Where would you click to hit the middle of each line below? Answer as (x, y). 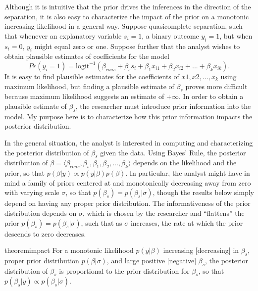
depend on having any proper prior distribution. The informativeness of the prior (128, 203)
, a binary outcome (170, 35)
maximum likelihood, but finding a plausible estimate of (89, 86)
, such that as (102, 222)
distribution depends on (41, 213)
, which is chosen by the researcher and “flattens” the (163, 213)
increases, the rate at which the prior (187, 222)
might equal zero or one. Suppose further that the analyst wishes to (137, 46)
